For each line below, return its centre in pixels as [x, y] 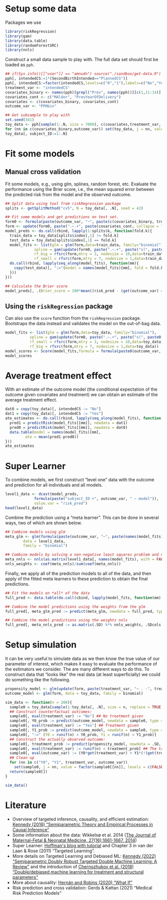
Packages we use [23, 22]
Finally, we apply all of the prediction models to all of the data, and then [78, 573]
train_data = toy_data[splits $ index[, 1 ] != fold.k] [64, 236]
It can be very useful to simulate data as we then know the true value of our [83, 658]
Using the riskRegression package [59, 306]
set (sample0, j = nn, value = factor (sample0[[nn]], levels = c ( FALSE [89, 767]
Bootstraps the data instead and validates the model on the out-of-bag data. [83, 324]
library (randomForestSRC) [32, 45]
